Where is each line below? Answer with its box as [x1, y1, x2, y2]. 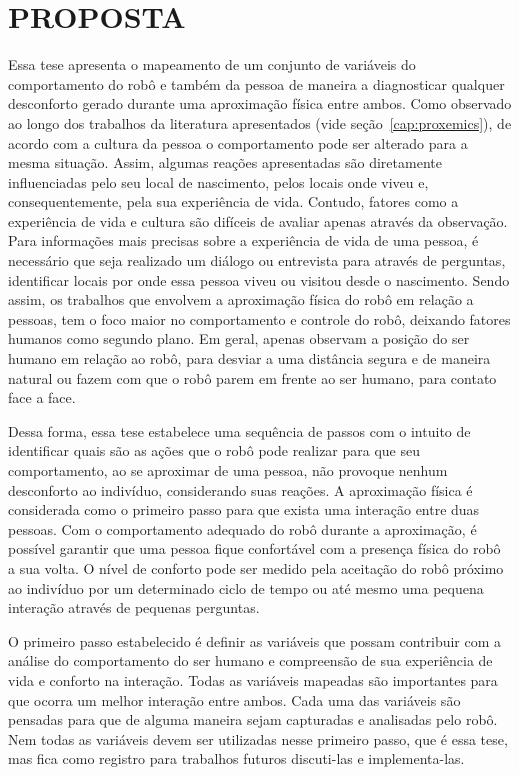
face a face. [8, 387, 76, 408]
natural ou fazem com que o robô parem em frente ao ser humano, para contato [8, 367, 497, 388]
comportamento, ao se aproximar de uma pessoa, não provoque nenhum [8, 460, 448, 480]
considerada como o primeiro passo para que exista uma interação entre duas [8, 499, 480, 520]
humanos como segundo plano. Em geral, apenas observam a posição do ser [8, 328, 470, 349]
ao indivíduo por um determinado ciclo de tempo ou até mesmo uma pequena [8, 577, 484, 598]
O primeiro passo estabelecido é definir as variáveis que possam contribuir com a [8, 630, 502, 651]
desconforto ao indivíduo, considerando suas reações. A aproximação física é [8, 479, 473, 500]
